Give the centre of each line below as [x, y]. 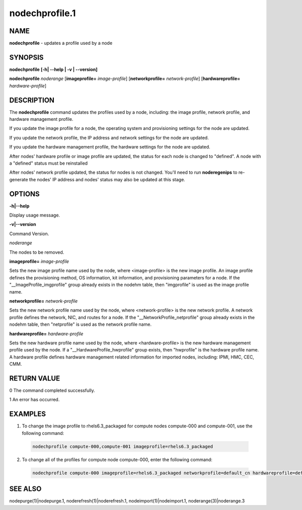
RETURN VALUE [35, 378]
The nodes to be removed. [37, 252]
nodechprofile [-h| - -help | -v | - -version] [53, 69]
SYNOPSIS [26, 57]
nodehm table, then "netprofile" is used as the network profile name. [81, 324]
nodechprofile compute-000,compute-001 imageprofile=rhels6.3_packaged [123, 446]
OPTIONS [24, 194]
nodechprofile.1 [43, 13]
